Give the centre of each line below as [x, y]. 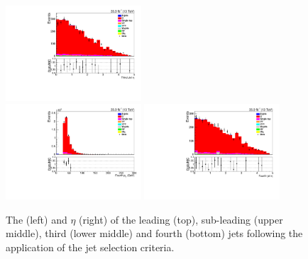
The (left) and [37, 219]
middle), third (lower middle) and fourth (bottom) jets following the [154, 233]
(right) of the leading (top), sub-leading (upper [181, 219]
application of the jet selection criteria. [90, 247]
